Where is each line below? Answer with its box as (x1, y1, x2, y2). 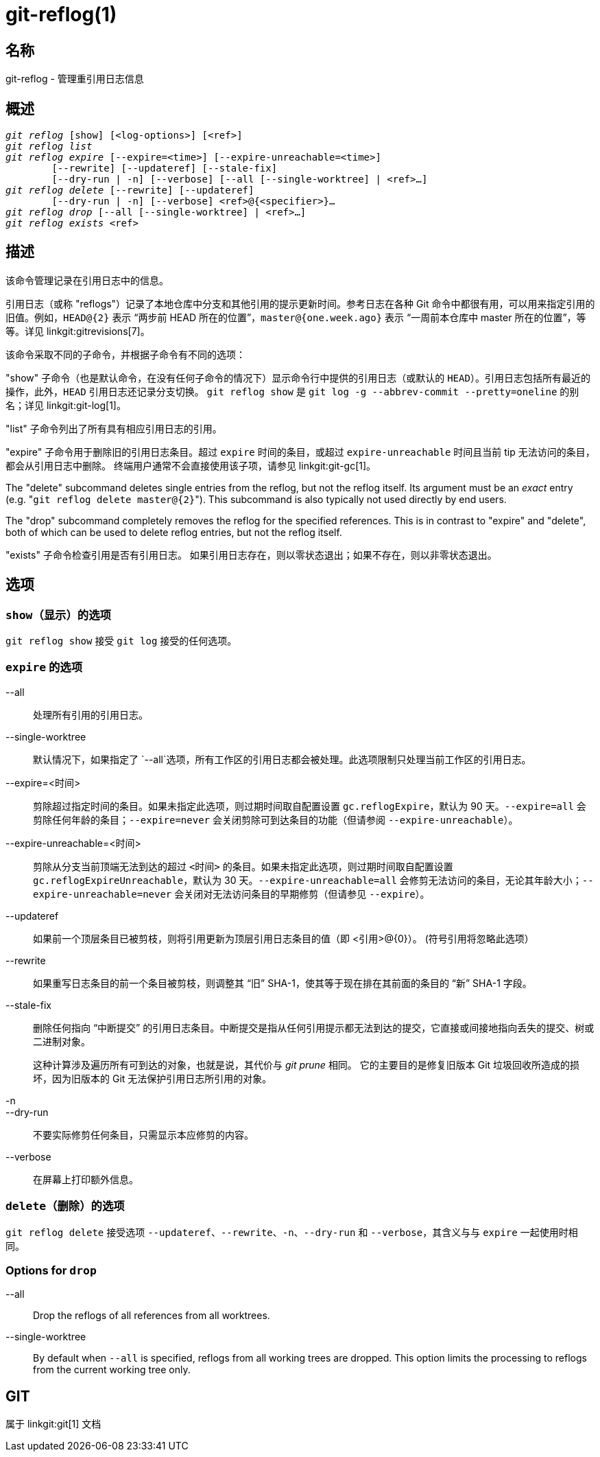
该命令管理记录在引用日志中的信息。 (5, 274, 169, 286)
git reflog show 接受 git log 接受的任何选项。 (5, 635, 237, 647)
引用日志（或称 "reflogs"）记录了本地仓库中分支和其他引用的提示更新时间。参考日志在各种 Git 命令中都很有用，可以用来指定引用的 (5, 297, 595, 310)
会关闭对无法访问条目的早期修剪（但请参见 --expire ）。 (174, 887, 430, 900)
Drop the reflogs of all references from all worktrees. (33, 1309, 270, 1322)
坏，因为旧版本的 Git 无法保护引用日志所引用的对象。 (33, 1072, 272, 1084)
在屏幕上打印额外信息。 (33, 1173, 139, 1185)
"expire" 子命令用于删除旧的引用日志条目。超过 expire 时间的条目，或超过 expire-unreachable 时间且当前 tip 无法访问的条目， (5, 445, 595, 458)
